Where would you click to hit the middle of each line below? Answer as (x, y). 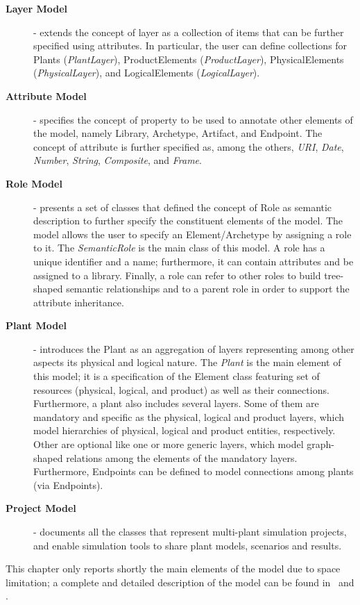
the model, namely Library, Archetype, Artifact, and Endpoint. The (178, 133)
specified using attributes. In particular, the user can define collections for (190, 45)
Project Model (41, 508)
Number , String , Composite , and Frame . (118, 160)
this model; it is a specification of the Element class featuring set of (177, 376)
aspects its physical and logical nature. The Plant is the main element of (187, 362)
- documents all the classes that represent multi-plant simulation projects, (190, 531)
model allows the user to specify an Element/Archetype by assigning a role (192, 234)
